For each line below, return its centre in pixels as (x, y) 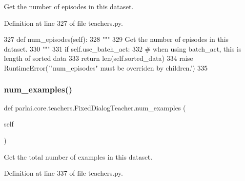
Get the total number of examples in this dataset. (78, 156)
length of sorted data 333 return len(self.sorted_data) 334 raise (99, 58)
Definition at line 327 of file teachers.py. (63, 23)
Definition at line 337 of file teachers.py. (63, 173)
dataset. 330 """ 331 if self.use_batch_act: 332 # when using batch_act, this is (123, 48)
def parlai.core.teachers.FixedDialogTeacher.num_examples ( (95, 107)
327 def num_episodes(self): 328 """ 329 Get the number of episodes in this (116, 39)
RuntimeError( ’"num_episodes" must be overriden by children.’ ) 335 (106, 67)
